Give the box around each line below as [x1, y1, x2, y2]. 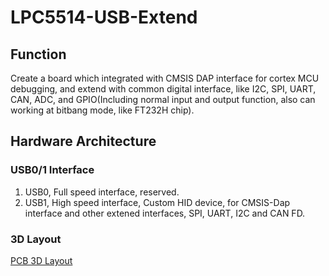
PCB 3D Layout [10, 254, 73, 266]
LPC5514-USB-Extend [10, 6, 198, 29]
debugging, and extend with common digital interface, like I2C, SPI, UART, [10, 83, 317, 95]
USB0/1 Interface [10, 163, 95, 177]
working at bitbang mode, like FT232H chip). [10, 104, 195, 116]
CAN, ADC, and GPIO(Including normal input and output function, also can [10, 94, 316, 105]
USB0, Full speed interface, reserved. [24, 186, 180, 198]
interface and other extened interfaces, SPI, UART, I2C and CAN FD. [24, 207, 306, 219]
